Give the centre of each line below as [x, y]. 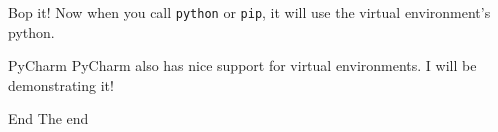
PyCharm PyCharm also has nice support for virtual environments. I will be [242, 65]
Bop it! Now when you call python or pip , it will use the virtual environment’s [249, 12]
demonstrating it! [61, 84]
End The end [48, 118]
